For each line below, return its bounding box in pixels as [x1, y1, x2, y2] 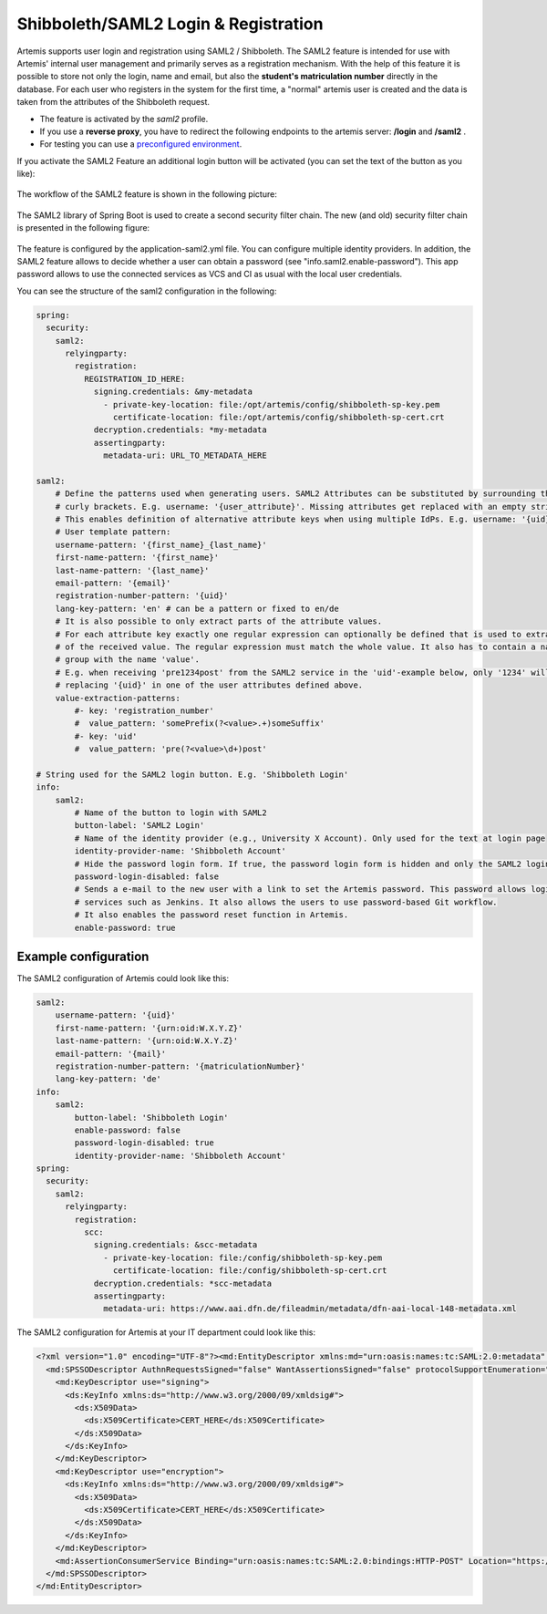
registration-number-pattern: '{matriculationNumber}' [55, 1060, 305, 1071]
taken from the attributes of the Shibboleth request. [16, 97, 210, 108]
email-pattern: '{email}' [55, 577, 171, 588]
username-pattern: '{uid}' [55, 1010, 177, 1020]
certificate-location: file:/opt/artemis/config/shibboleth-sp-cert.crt [112, 411, 446, 422]
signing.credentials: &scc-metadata [93, 1240, 258, 1250]
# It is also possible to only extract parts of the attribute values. [55, 616, 383, 626]
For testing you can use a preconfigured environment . [39, 139, 243, 150]
